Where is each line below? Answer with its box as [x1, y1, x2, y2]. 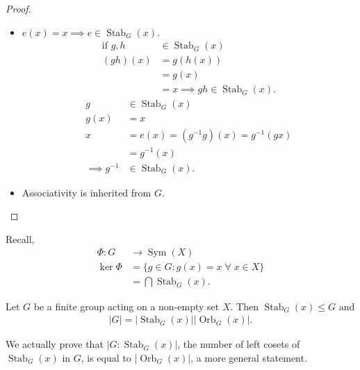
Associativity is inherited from [22, 185, 152, 199]
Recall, [6, 231, 35, 246]
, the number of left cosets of [177, 337, 300, 351]
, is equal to [81, 350, 131, 364]
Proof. [6, 1, 31, 15]
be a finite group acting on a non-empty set [33, 298, 220, 313]
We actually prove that [6, 337, 104, 351]
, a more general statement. [190, 350, 307, 364]
